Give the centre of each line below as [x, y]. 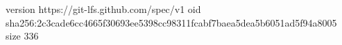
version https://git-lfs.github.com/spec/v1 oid [103, 9]
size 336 [22, 36]
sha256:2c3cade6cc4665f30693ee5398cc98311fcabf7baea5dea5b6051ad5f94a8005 [171, 22]
